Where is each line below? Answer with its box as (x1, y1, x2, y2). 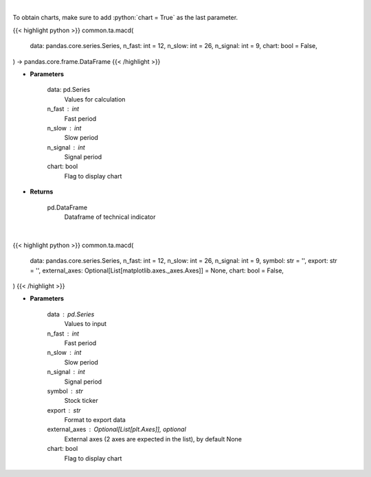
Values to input (64, 320, 106, 328)
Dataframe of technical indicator (64, 213, 156, 221)
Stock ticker (64, 397, 99, 405)
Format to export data (64, 416, 126, 424)
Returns (30, 187, 54, 196)
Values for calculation (64, 95, 126, 103)
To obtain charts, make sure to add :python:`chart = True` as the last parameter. (12, 14, 238, 22)
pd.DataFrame (47, 203, 88, 211)
